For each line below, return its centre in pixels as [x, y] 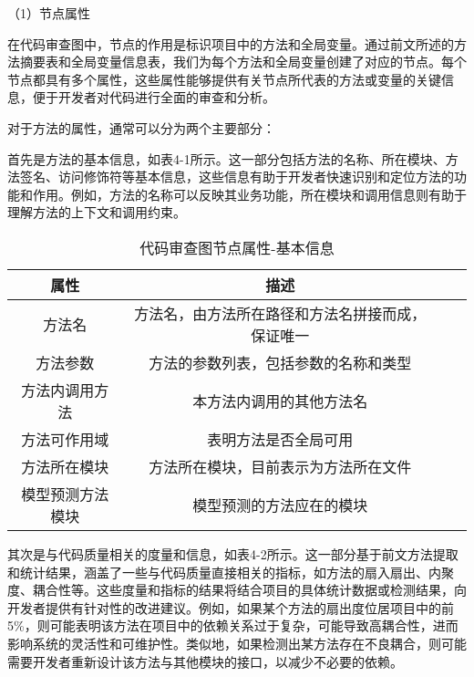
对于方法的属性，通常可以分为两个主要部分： [141, 127]
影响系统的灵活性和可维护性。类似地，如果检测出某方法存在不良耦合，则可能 [237, 643]
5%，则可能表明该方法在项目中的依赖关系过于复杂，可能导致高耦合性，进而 [233, 625]
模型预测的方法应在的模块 [280, 505]
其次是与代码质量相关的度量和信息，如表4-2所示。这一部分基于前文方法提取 [233, 553]
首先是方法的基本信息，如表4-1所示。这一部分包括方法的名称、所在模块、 [227, 158]
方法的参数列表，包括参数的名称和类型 [280, 362]
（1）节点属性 [49, 13]
